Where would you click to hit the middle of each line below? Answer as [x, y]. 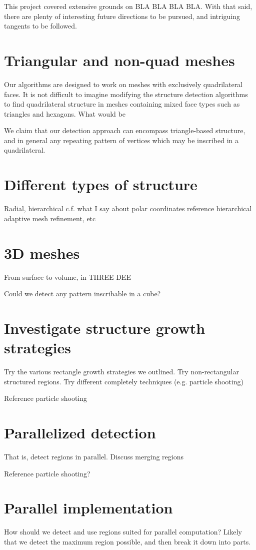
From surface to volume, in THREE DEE [67, 277]
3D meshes [42, 252]
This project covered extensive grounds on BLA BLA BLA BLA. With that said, [128, 6]
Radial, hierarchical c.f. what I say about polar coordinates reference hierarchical [128, 208]
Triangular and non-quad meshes [119, 60]
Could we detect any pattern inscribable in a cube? [82, 294]
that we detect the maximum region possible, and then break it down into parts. [127, 541]
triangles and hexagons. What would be [65, 113]
